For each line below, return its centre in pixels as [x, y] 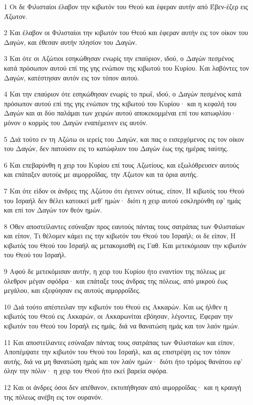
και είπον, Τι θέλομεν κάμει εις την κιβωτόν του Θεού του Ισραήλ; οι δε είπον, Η [120, 236]
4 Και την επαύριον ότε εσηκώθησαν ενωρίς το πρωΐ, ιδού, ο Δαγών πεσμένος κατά [123, 94]
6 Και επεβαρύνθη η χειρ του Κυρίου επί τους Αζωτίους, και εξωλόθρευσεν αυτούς [122, 164]
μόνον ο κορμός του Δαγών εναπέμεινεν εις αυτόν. [76, 122]
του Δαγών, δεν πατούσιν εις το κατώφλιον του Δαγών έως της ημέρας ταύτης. [116, 148]
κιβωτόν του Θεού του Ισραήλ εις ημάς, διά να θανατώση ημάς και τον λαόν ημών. [122, 326]
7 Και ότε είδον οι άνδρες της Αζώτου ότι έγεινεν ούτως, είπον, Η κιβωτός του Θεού [124, 190]
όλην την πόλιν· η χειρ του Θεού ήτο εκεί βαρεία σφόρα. [86, 371]
